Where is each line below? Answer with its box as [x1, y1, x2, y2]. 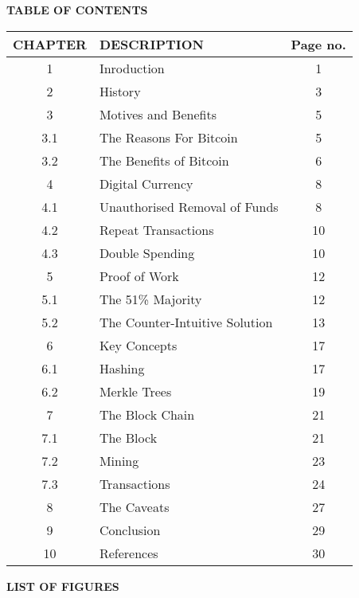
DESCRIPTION [99, 34, 204, 53]
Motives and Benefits [99, 104, 217, 123]
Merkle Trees [99, 381, 172, 401]
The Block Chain [99, 405, 195, 424]
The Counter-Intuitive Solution [99, 312, 273, 331]
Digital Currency [99, 174, 193, 193]
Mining [99, 451, 139, 470]
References [99, 543, 158, 562]
